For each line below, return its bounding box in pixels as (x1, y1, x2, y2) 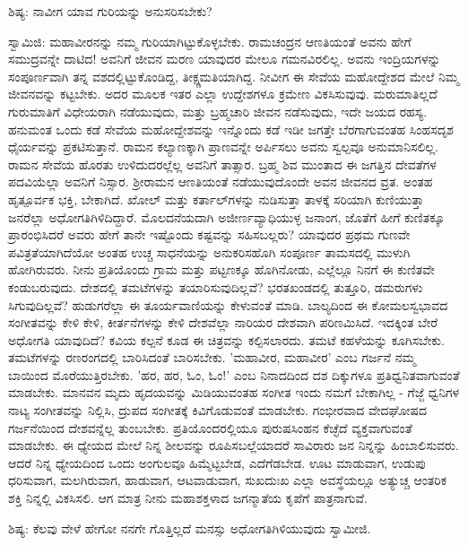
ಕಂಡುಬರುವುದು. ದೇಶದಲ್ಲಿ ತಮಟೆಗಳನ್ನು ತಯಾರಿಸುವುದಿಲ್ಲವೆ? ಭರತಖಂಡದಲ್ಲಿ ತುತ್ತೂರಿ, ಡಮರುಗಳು (8, 277, 423, 296)
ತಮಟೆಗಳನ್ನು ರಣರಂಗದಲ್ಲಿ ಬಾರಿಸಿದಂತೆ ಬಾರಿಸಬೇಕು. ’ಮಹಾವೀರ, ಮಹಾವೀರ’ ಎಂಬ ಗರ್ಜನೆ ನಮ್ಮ (8, 348, 416, 367)
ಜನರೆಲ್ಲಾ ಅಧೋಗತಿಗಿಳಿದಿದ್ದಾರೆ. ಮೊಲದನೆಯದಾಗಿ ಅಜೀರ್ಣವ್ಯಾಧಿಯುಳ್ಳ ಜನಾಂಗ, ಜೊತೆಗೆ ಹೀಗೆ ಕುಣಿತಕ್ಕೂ (8, 207, 445, 226)
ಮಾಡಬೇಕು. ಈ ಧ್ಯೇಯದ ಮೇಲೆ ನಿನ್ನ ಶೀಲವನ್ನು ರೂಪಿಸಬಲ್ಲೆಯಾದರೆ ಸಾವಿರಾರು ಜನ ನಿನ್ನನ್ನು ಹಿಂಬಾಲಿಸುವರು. (8, 436, 459, 454)
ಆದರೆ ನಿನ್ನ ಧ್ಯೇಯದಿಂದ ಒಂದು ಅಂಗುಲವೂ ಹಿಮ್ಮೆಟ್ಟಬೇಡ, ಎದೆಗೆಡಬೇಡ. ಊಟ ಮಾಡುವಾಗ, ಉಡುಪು (8, 453, 426, 471)
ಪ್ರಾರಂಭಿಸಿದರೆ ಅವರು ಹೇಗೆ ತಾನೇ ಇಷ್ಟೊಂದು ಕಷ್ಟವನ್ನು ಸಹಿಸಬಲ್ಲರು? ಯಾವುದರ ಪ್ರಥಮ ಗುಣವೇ (8, 225, 411, 244)
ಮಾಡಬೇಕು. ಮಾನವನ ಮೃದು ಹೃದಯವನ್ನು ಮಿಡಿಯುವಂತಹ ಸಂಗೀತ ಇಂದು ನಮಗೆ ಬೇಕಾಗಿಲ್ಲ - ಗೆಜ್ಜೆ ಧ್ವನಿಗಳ (8, 383, 460, 402)
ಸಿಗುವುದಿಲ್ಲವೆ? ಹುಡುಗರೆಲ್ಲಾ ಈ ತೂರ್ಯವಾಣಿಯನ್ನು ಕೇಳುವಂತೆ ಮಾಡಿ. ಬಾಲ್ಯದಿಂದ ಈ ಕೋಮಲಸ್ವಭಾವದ (8, 295, 448, 314)
